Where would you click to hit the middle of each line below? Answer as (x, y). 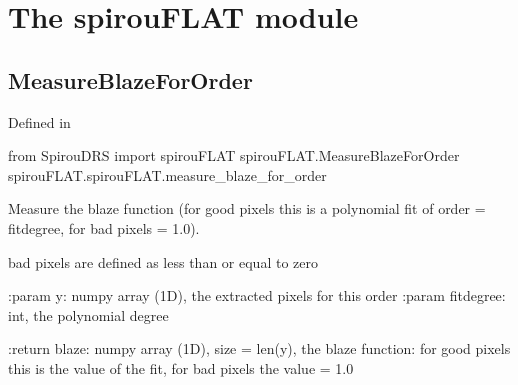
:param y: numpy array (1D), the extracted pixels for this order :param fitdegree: (257, 295)
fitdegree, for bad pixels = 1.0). (104, 227)
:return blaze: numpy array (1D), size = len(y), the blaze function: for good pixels (259, 348)
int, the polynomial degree (88, 314)
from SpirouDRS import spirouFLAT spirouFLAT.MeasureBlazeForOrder (234, 155)
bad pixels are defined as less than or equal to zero (163, 261)
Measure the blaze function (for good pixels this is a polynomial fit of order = (247, 208)
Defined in (39, 121)
